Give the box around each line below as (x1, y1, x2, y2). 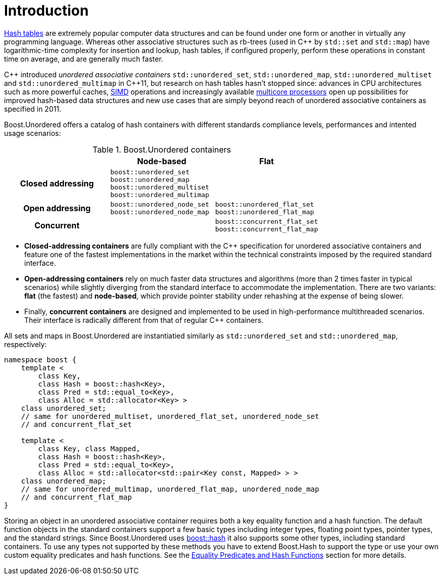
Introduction (4, 2, 89, 19)
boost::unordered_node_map (110, 208, 210, 216)
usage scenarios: (4, 128, 61, 137)
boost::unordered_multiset (110, 183, 210, 191)
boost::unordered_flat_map (215, 208, 314, 216)
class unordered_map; (21, 476, 107, 485)
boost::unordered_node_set (110, 200, 210, 208)
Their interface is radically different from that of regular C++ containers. (24, 315, 264, 324)
